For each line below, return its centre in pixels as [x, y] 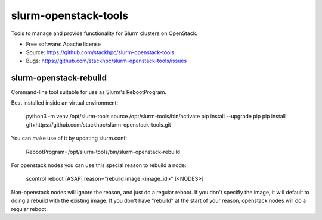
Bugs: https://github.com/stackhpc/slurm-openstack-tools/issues [106, 61]
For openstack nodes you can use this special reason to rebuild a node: [99, 165]
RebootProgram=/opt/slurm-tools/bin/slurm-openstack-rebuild [103, 152]
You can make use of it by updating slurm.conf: [69, 138]
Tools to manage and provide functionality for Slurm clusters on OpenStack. [104, 33]
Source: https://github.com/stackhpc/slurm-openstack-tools [100, 52]
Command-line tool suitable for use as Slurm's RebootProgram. [89, 92]
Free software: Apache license [64, 44]
